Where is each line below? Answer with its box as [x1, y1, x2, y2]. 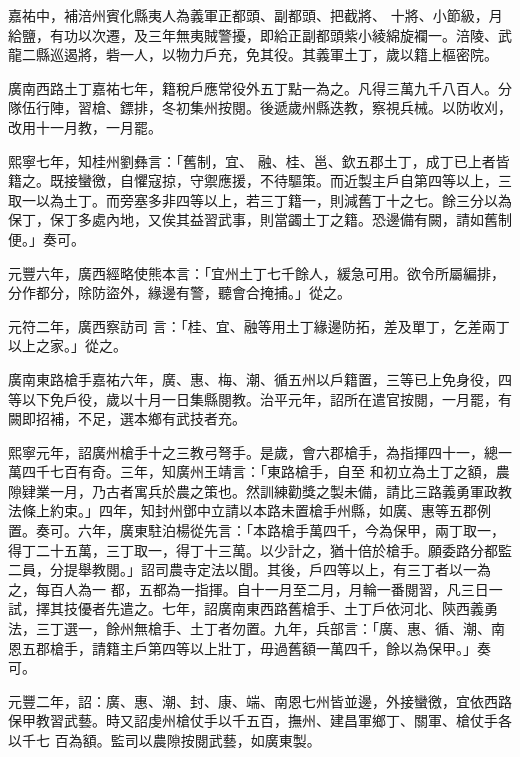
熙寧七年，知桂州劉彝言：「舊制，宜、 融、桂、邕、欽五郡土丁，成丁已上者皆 [8, 150, 510, 171]
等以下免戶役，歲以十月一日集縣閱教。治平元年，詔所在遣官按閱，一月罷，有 [8, 388, 512, 409]
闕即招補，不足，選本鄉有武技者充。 [8, 408, 246, 429]
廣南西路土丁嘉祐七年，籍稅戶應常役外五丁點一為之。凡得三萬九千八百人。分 [8, 77, 512, 98]
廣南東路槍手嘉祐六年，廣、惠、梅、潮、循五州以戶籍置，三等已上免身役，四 [8, 368, 512, 389]
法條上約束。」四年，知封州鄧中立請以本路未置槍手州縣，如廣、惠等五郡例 [8, 500, 491, 521]
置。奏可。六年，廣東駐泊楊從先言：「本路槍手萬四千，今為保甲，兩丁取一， [8, 520, 505, 541]
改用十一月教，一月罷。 [8, 116, 162, 137]
